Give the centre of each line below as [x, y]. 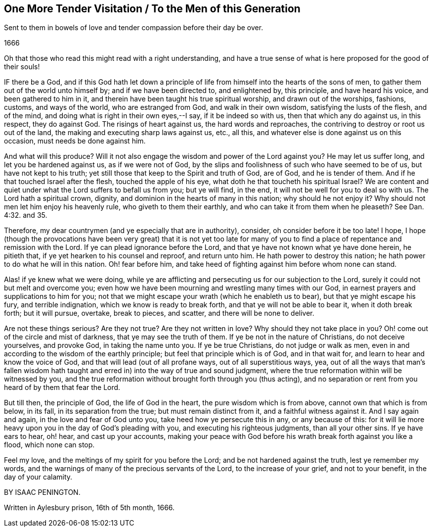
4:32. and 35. [26, 215]
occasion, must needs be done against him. [75, 141]
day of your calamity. [38, 477]
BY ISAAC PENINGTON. [42, 492]
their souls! [22, 67]
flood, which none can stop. [49, 445]
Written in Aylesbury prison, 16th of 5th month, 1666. [89, 508]
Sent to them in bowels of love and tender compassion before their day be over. [134, 28]
